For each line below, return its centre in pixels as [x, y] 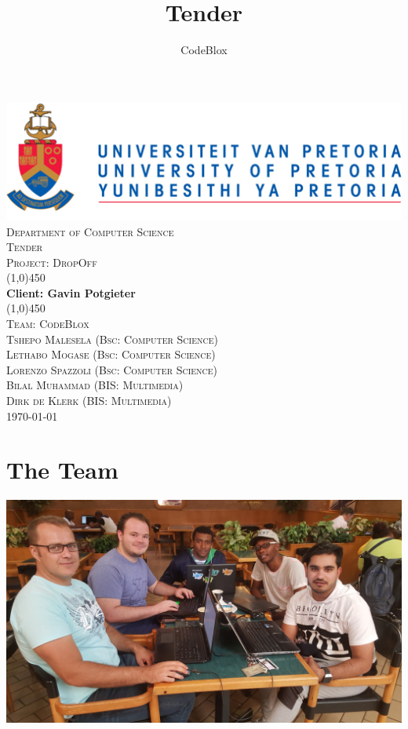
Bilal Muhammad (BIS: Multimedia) [95, 385]
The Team [62, 470]
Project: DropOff [52, 262]
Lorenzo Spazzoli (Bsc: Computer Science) [112, 369]
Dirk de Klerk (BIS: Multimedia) [89, 401]
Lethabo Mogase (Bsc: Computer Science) [111, 354]
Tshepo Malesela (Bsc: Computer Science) [112, 339]
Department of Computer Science [90, 231]
